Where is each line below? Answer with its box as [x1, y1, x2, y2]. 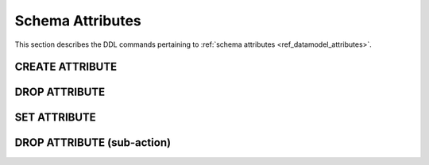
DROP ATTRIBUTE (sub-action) [14, 136, 171, 150]
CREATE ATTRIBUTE [14, 60, 118, 74]
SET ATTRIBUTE [14, 111, 97, 125]
